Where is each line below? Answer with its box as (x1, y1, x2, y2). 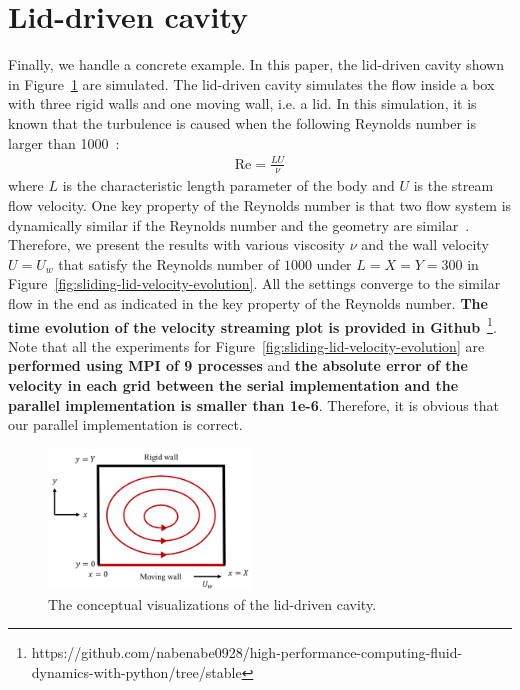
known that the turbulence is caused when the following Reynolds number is (8, 112, 477, 133)
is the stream (413, 175, 494, 196)
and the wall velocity (361, 234, 489, 255)
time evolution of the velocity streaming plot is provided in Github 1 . (8, 313, 497, 337)
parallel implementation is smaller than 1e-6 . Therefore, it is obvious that (8, 394, 500, 415)
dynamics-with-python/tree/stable (31, 661, 242, 682)
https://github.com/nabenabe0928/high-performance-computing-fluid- (31, 642, 463, 663)
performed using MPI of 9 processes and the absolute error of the (8, 355, 468, 376)
